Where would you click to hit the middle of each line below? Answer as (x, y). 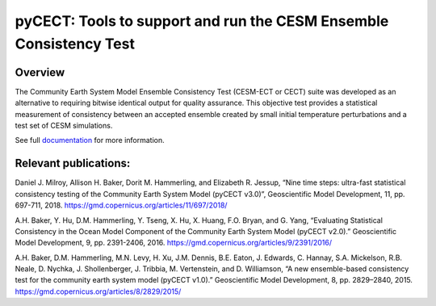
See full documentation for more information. (90, 140)
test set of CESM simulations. (64, 126)
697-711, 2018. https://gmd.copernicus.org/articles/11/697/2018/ (121, 205)
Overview (40, 72)
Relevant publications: (73, 163)
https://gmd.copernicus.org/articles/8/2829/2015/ (98, 291)
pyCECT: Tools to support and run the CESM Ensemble (202, 21)
